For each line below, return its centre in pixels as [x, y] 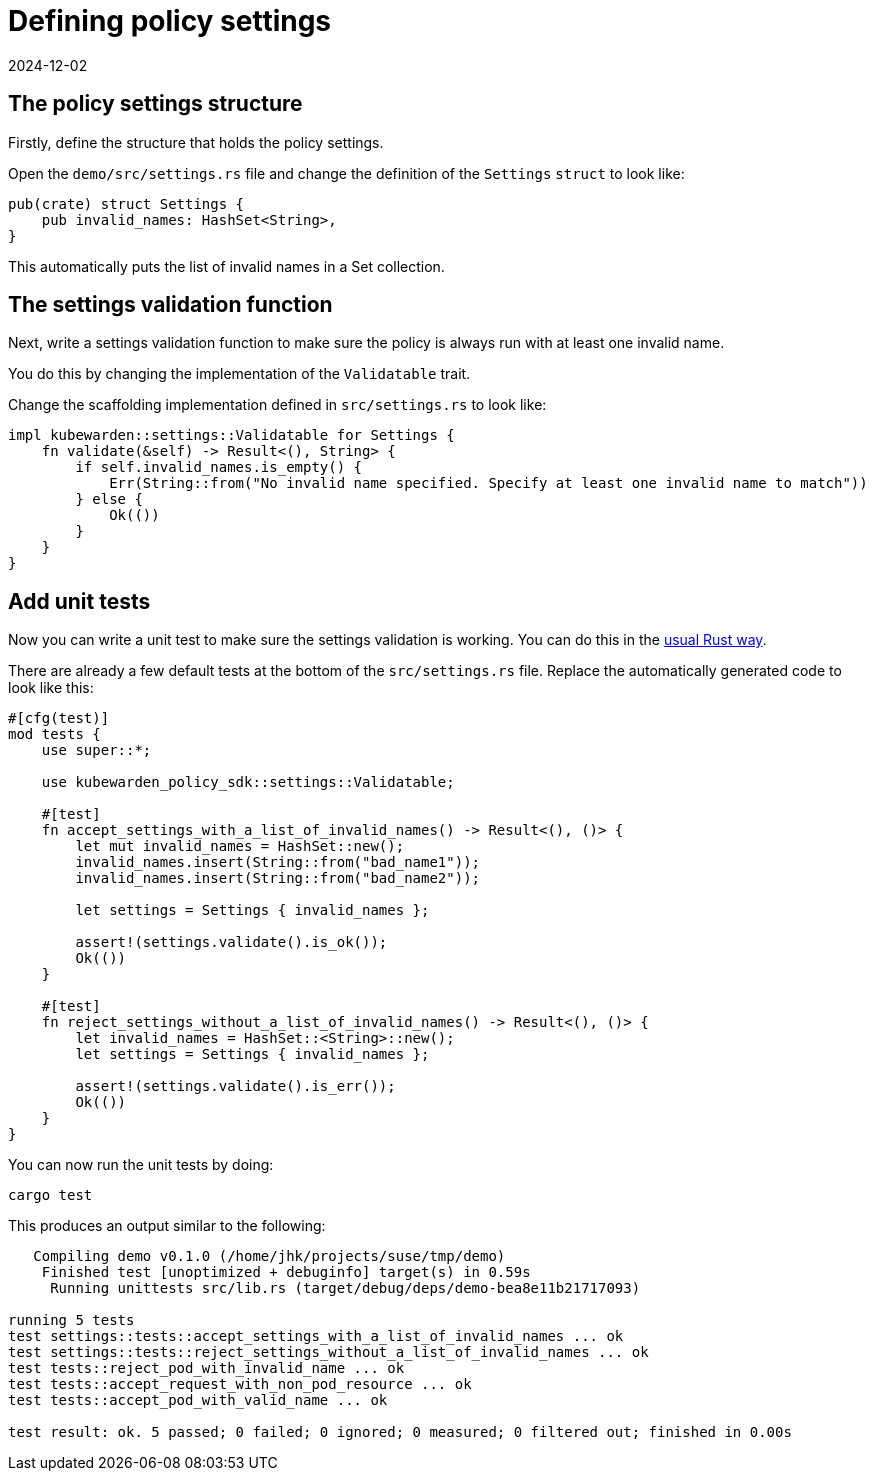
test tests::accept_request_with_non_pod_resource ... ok [240, 1384]
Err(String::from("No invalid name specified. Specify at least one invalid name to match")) [488, 483]
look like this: [51, 688]
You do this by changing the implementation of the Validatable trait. [239, 374]
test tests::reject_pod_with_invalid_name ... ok [206, 1368]
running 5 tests [71, 1320]
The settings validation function [170, 305]
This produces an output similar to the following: [167, 1226]
